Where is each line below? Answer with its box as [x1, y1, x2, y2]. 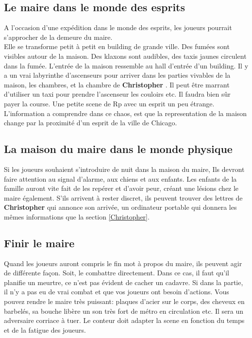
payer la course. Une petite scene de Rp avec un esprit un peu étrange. [4, 98, 215, 108]
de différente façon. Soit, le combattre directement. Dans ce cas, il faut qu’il [4, 268, 229, 278]
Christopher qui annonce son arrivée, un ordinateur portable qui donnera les [4, 202, 237, 212]
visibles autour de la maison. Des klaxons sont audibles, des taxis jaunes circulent [4, 51, 247, 61]
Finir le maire [4, 235, 75, 250]
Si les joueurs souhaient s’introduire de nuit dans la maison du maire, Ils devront [4, 164, 245, 174]
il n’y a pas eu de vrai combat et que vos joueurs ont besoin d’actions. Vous [4, 287, 229, 297]
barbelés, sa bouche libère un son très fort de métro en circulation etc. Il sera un [4, 305, 243, 316]
